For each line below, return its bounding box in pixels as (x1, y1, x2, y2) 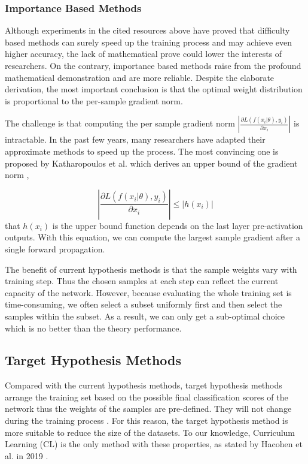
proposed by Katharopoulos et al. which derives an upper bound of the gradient (5, 156, 298, 169)
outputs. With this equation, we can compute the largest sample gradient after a (5, 231, 300, 243)
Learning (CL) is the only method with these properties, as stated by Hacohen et (5, 438, 303, 450)
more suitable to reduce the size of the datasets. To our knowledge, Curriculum (5, 426, 295, 438)
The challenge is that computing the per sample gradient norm (5, 117, 235, 129)
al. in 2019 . (5, 449, 48, 462)
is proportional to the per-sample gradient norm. (5, 94, 183, 107)
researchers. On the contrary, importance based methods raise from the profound (5, 59, 301, 71)
